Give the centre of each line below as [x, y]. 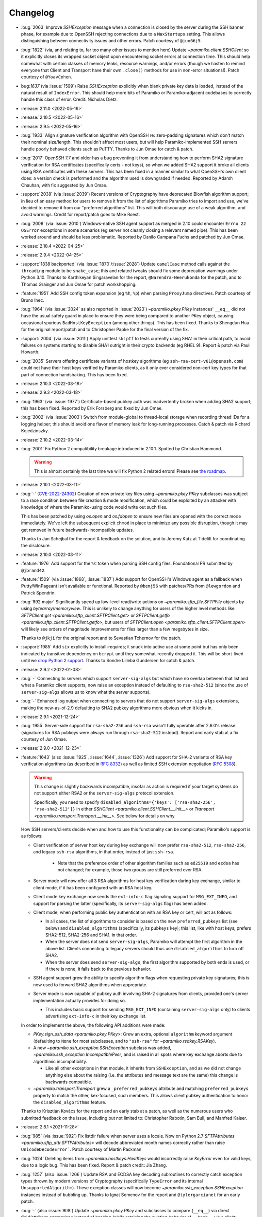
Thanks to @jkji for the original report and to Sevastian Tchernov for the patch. [101, 638]
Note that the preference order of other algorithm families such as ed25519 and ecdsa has [148, 863]
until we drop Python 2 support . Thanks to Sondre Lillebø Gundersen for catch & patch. [108, 661]
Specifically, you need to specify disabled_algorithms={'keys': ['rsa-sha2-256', [125, 802]
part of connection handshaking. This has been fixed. [74, 374]
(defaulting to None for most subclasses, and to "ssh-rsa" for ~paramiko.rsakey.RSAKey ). [125, 1041]
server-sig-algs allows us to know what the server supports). [86, 692]
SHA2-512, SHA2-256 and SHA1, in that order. [91, 935]
